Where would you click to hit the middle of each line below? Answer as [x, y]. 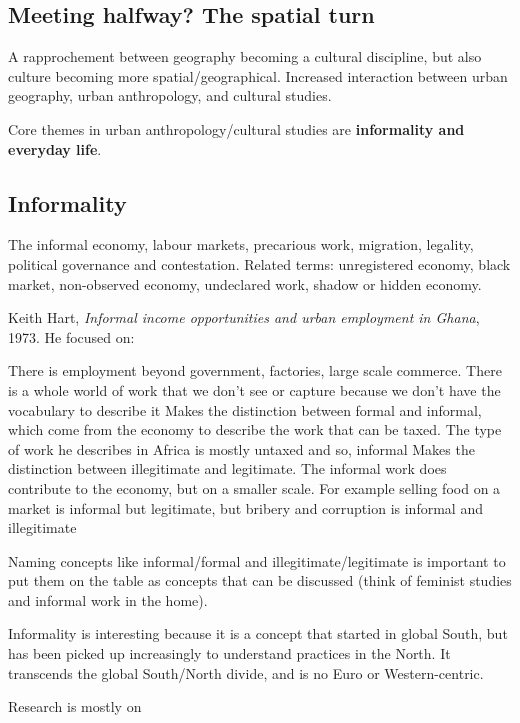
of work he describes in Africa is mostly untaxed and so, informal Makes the [241, 448]
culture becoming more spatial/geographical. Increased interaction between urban [258, 75]
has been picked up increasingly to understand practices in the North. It [229, 653]
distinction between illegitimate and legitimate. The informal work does [227, 468]
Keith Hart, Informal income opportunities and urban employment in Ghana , [244, 317]
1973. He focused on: [71, 336]
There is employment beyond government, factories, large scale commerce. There [255, 370]
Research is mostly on [75, 706]
